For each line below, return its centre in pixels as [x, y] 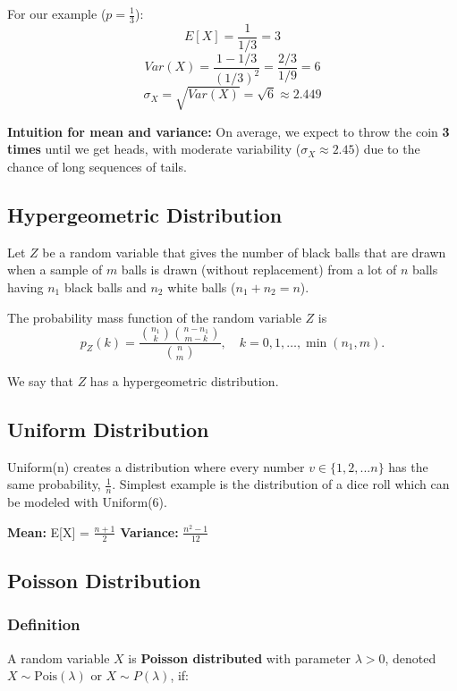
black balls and [105, 287]
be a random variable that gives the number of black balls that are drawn [244, 252]
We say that [40, 381]
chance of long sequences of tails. [97, 167]
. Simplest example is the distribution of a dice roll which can [281, 484]
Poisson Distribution [104, 581]
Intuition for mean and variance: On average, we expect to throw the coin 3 [228, 131]
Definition [44, 624]
